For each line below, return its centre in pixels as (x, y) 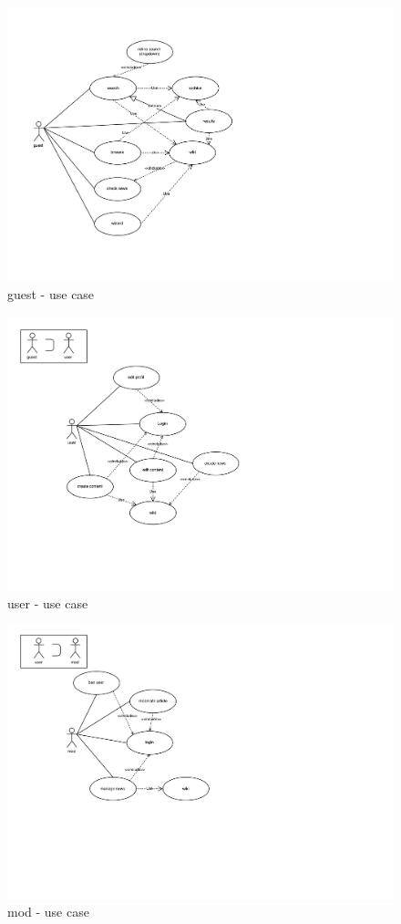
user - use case (48, 602)
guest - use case (51, 294)
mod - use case (48, 912)
